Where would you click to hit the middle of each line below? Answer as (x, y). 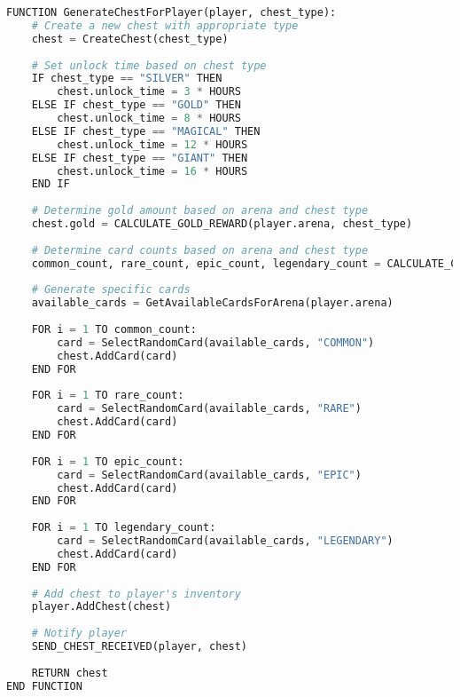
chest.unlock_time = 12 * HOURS (152, 144)
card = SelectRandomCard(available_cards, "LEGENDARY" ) (225, 541)
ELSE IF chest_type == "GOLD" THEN (136, 105)
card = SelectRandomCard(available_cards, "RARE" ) (209, 409)
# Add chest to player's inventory (136, 594)
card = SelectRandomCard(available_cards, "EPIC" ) (209, 475)
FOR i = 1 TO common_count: (114, 329)
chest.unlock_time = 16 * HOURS (152, 171)
